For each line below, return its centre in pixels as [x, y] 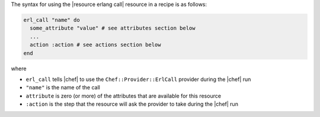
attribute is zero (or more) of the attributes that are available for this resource [124, 96]
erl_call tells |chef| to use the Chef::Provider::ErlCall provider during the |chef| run [138, 79]
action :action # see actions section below [95, 45]
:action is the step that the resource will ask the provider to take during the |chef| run [132, 104]
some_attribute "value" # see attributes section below [113, 28]
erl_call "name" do [52, 20]
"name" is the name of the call [63, 87]
